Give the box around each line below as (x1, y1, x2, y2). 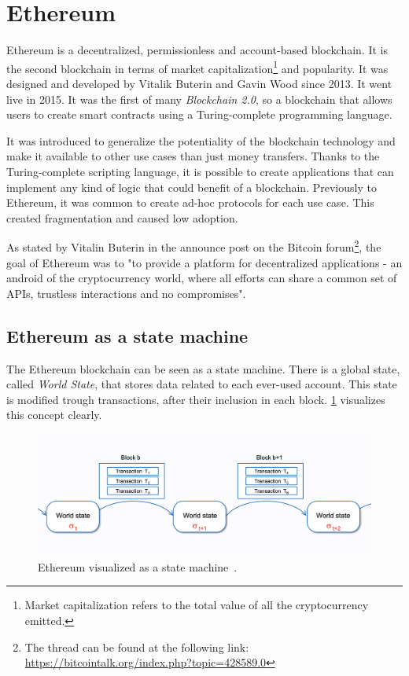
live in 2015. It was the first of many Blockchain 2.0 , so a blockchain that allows (6, 90, 392, 107)
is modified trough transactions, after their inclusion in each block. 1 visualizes (6, 391, 385, 407)
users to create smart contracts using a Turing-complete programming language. (6, 106, 392, 123)
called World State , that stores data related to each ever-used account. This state (6, 376, 397, 392)
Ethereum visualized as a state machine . (38, 558, 238, 575)
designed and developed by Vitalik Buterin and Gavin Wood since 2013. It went (6, 75, 392, 91)
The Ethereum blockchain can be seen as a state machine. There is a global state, (6, 360, 400, 377)
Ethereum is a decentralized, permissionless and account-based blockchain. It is (6, 42, 388, 58)
